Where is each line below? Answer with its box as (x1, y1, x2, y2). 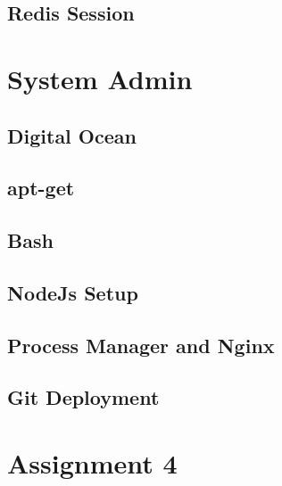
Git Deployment (7, 383, 160, 411)
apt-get (7, 174, 75, 202)
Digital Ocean (7, 121, 137, 149)
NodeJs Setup (7, 278, 138, 306)
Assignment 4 (7, 445, 178, 482)
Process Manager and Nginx (7, 331, 275, 358)
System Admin (7, 60, 193, 96)
